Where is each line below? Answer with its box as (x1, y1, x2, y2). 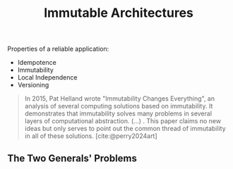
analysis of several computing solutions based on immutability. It (24, 102, 213, 111)
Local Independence (17, 73, 78, 82)
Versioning (17, 81, 49, 89)
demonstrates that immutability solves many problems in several (24, 109, 213, 118)
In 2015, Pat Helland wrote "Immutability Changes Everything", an (24, 94, 215, 103)
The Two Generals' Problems (7, 152, 138, 164)
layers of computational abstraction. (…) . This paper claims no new (24, 117, 221, 125)
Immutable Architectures (43, 5, 194, 21)
